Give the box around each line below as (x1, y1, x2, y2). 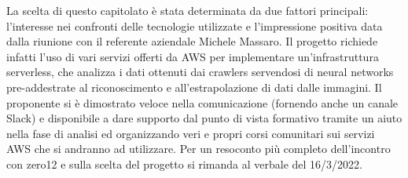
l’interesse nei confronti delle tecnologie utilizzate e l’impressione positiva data (6, 17, 383, 34)
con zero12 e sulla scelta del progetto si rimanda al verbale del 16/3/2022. (6, 155, 363, 172)
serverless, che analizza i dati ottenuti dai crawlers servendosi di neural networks (6, 64, 394, 80)
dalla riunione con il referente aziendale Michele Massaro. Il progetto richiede (6, 33, 378, 49)
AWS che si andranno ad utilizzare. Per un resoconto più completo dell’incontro (6, 140, 391, 157)
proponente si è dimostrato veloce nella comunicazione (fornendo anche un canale (6, 94, 399, 111)
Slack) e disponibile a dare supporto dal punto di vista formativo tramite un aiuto (6, 110, 402, 126)
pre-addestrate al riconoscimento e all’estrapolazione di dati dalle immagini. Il (6, 78, 382, 95)
